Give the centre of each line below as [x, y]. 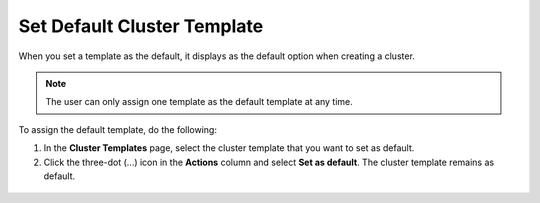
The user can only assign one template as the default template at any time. [199, 102]
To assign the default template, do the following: [117, 129]
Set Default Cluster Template [141, 26]
